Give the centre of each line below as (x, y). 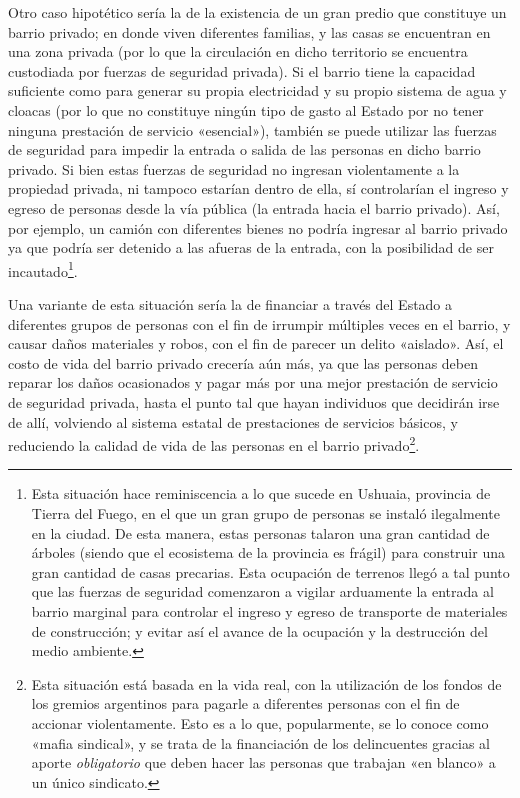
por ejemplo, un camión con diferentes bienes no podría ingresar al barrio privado (258, 227)
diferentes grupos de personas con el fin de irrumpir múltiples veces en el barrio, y (259, 323)
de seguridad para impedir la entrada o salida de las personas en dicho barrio (244, 149)
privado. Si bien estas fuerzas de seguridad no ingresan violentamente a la (234, 168)
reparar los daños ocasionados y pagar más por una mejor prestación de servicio (253, 382)
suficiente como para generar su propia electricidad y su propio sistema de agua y (257, 90)
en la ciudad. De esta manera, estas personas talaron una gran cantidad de (260, 532)
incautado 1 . (43, 269)
